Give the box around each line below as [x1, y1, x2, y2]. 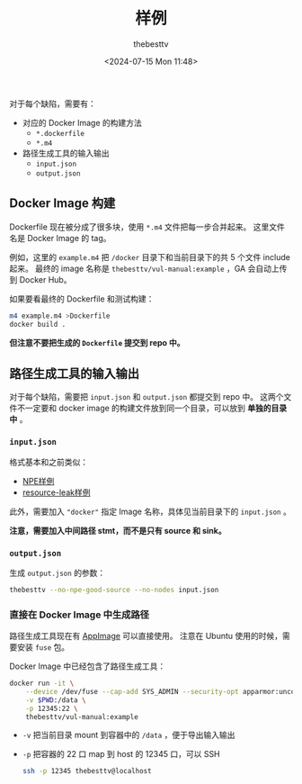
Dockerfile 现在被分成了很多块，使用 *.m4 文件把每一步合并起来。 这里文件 [9, 221, 286, 232]
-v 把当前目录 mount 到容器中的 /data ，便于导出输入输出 [22, 730, 235, 741]
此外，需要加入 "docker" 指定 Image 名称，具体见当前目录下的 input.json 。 [9, 506, 292, 517]
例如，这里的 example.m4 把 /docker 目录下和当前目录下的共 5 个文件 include [9, 251, 290, 262]
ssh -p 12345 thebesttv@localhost [22, 767, 152, 776]
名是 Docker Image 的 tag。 [9, 232, 111, 243]
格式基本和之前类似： [9, 456, 88, 467]
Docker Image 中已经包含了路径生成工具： [9, 661, 166, 671]
